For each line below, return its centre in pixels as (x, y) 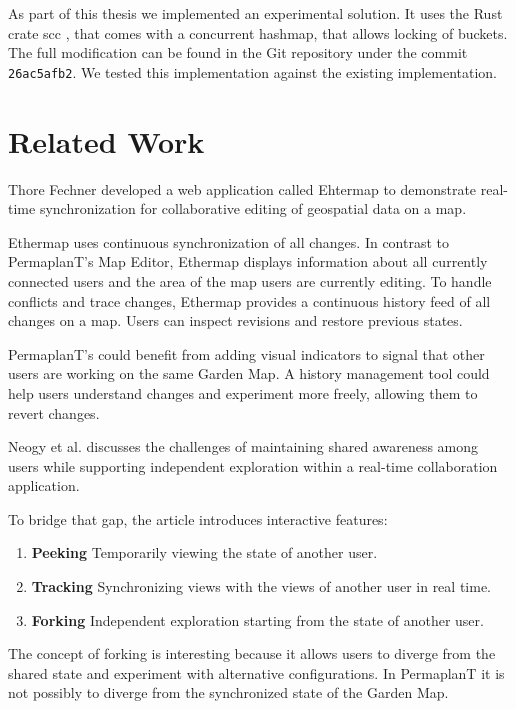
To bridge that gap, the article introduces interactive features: (198, 518)
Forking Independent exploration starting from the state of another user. (257, 619)
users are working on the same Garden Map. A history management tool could (249, 373)
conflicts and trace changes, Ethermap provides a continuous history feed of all (249, 300)
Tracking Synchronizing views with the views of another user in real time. (261, 586)
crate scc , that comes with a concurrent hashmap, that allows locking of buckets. (258, 32)
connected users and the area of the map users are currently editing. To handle (250, 280)
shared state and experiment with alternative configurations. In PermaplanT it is (256, 672)
